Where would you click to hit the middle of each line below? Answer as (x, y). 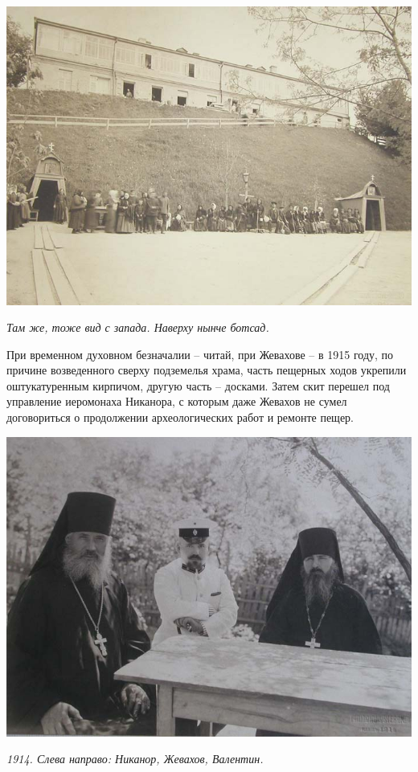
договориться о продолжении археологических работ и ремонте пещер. (180, 417)
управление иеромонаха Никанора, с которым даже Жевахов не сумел (177, 401)
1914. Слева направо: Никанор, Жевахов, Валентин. (135, 759)
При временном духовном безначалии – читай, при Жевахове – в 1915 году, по (200, 354)
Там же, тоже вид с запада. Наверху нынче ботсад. (138, 327)
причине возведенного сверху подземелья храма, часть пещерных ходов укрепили (207, 370)
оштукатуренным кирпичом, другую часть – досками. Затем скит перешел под (198, 385)
